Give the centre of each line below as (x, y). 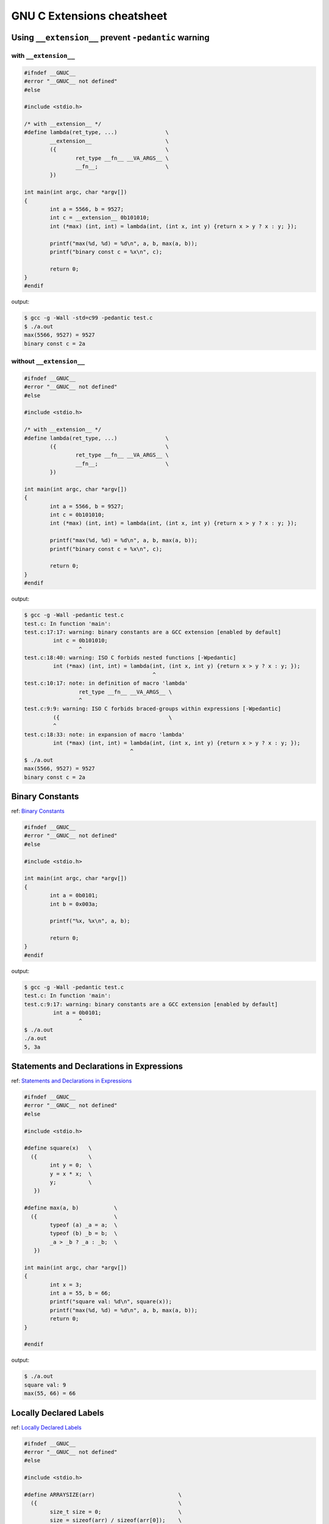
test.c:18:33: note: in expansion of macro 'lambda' (104, 734)
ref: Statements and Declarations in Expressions (72, 1081)
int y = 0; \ (71, 1165)
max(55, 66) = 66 (50, 1394)
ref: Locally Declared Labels (46, 1427)
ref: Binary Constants (38, 811)
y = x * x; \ (71, 1174)
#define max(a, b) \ (71, 1208)
